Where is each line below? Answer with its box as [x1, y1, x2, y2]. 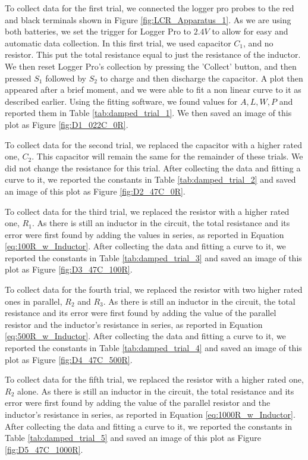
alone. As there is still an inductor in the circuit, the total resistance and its [17, 384, 294, 397]
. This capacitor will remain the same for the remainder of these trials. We [32, 150, 303, 162]
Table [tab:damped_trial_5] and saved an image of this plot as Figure [5, 431, 262, 444]
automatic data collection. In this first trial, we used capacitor [5, 36, 231, 49]
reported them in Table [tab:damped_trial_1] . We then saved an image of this [5, 107, 292, 119]
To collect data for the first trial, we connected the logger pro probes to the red [5, 2, 294, 14]
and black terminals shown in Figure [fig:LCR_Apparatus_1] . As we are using [5, 13, 291, 26]
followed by [45, 71, 86, 84]
